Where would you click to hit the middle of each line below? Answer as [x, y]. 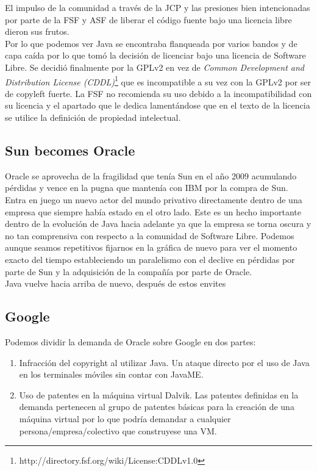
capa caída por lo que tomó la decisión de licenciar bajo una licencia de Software [155, 55]
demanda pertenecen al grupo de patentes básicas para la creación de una [157, 407]
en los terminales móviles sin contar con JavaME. [111, 374]
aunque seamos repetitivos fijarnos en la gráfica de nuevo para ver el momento [151, 247]
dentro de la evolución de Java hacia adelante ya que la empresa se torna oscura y [158, 224]
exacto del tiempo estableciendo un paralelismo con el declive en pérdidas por [150, 259]
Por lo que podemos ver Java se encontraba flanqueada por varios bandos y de [151, 43]
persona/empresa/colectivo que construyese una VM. [118, 430]
